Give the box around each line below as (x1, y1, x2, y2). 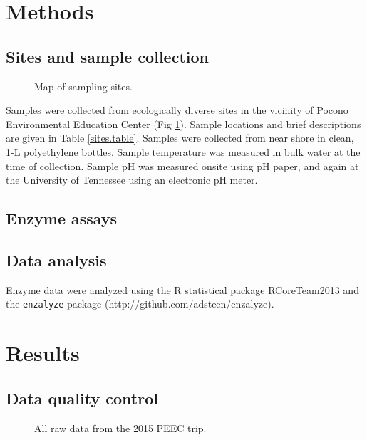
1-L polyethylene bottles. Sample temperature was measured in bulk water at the (6, 144, 361, 159)
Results (6, 338, 80, 367)
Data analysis (6, 248, 107, 271)
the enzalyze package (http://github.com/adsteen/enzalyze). (6, 296, 274, 311)
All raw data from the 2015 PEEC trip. (34, 420, 207, 435)
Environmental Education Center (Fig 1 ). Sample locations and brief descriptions (6, 116, 361, 131)
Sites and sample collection (6, 45, 209, 67)
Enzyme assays (6, 207, 118, 229)
